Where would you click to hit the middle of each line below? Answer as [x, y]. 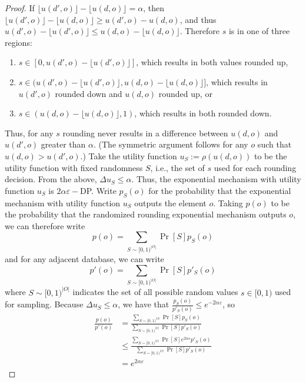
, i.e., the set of [177, 167]
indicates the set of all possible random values [155, 292]
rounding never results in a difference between [145, 133]
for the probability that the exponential [220, 190]
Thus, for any [29, 133]
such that [275, 144]
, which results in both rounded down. [203, 113]
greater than [63, 144]
